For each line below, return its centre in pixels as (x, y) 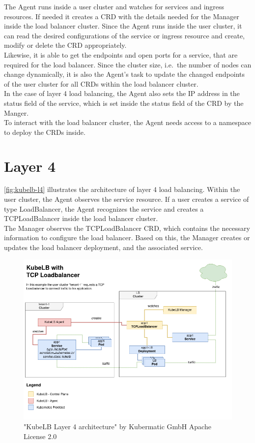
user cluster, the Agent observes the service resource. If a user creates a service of (127, 199)
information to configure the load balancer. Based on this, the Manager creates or (127, 237)
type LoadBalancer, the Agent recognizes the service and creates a (104, 208)
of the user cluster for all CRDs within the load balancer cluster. (101, 83)
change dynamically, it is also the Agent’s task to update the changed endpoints (124, 74)
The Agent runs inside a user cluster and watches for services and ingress (114, 6)
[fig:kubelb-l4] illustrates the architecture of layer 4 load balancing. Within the (122, 189)
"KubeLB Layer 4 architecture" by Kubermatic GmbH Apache (117, 427)
